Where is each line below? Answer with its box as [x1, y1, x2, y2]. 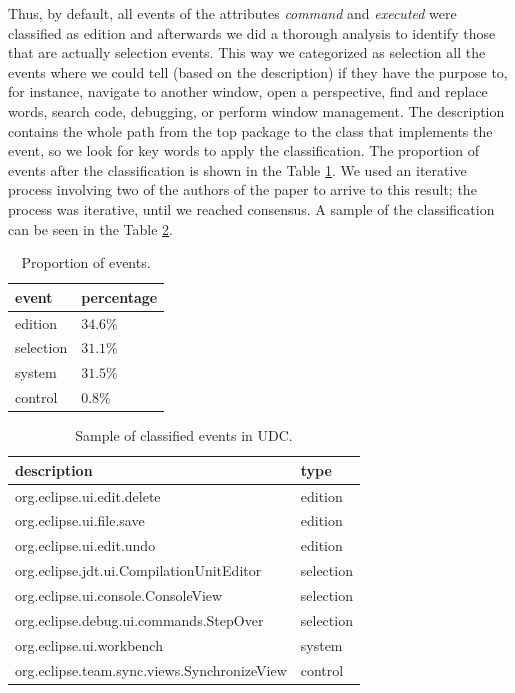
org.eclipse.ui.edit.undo [15, 535, 156, 556]
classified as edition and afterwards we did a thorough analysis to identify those [8, 22, 496, 43]
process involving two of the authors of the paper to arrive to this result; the [8, 179, 477, 200]
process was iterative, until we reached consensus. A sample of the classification [8, 198, 495, 219]
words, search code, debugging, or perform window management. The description [8, 100, 505, 121]
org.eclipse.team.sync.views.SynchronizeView [15, 659, 287, 680]
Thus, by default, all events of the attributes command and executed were [8, 3, 457, 23]
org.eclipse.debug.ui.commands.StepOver [15, 609, 264, 630]
